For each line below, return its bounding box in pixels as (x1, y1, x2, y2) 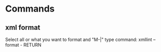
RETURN (23, 42, 42, 48)
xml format (5, 23, 40, 32)
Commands (5, 3, 55, 15)
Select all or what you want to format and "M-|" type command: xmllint (5, 36, 152, 42)
